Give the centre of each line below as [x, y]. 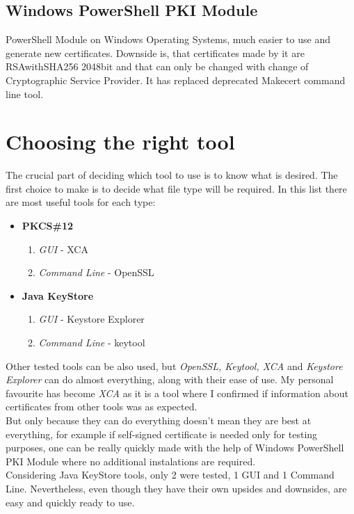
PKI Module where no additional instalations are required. [131, 461]
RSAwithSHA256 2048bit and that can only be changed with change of [157, 66]
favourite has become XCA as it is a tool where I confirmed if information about [177, 393]
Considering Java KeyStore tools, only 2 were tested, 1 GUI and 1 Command [170, 475]
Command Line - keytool [92, 343]
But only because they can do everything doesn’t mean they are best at [159, 420]
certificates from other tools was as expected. [102, 407]
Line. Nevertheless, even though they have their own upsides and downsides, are [176, 488]
